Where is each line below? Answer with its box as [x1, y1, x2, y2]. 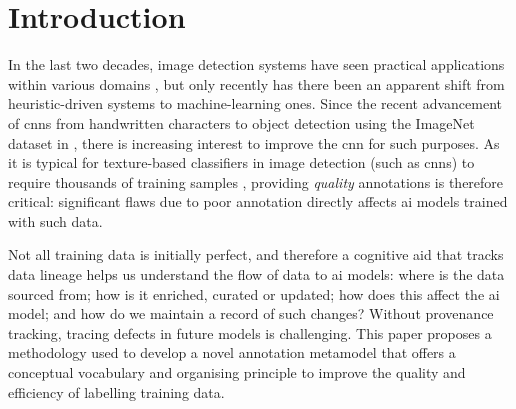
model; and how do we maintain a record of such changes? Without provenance [8, 303, 494, 324]
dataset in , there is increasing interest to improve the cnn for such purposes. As [8, 132, 500, 153]
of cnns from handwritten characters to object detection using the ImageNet [8, 112, 475, 133]
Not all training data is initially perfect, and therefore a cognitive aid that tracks [8, 244, 504, 265]
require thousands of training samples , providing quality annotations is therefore [8, 171, 504, 192]
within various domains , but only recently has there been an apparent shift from [8, 73, 505, 94]
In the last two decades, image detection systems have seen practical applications [8, 54, 505, 75]
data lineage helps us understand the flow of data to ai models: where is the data [8, 264, 505, 285]
